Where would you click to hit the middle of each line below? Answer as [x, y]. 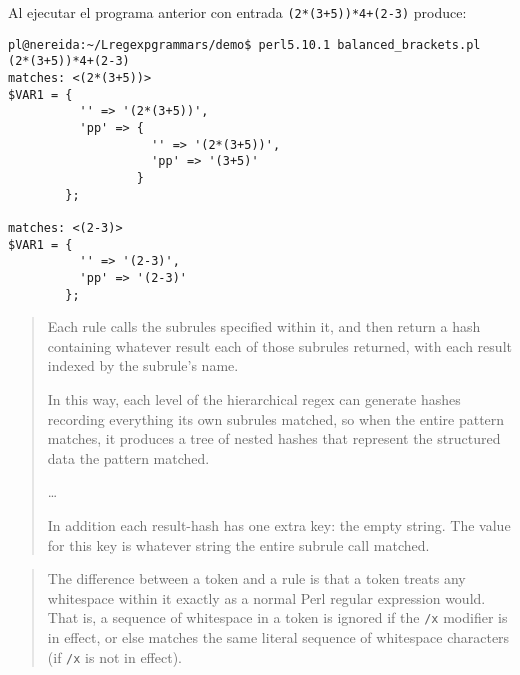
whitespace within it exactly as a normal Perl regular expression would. [266, 597]
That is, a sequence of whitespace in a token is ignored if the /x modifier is [277, 617]
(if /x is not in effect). [114, 656]
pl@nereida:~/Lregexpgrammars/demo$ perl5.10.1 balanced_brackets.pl [244, 44]
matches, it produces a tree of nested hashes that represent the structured [274, 438]
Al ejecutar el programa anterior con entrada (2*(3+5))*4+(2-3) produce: [237, 12]
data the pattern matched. [128, 457]
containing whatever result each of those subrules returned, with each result [279, 345]
